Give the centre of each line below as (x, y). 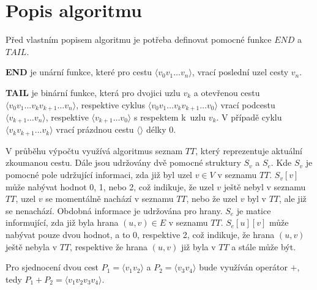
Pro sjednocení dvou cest (52, 267)
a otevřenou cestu (227, 92)
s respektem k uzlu (170, 117)
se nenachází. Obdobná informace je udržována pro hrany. (114, 210)
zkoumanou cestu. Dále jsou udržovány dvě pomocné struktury (123, 162)
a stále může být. (264, 246)
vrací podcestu (248, 104)
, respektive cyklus (111, 104)
